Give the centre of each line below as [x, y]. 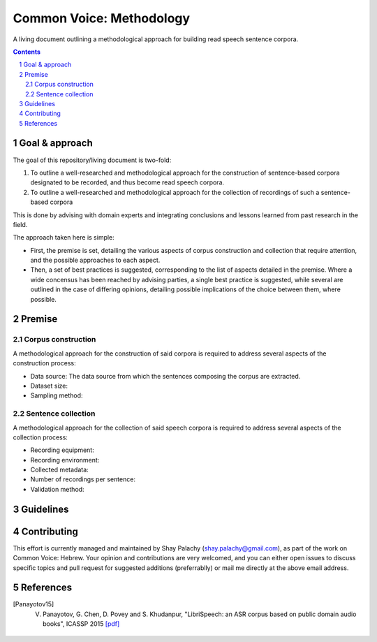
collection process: [40, 437]
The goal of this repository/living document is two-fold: [92, 160]
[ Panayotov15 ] [34, 604]
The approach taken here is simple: [64, 238]
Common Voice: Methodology [102, 18]
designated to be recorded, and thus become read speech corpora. [127, 182]
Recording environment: [65, 460]
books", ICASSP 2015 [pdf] [81, 624]
